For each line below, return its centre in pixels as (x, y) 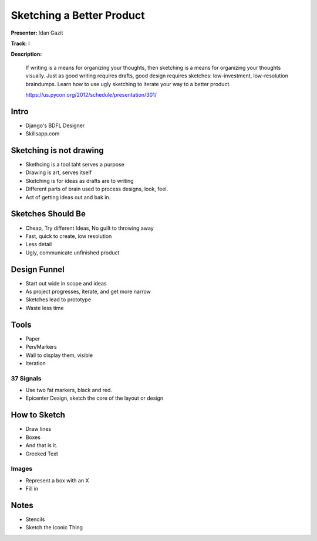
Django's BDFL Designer (55, 125)
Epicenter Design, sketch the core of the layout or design (95, 398)
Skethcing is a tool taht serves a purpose (75, 165)
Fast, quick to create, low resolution (69, 236)
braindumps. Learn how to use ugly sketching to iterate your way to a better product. (128, 84)
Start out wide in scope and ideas (66, 283)
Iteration (36, 363)
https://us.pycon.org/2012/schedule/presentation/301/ (91, 94)
